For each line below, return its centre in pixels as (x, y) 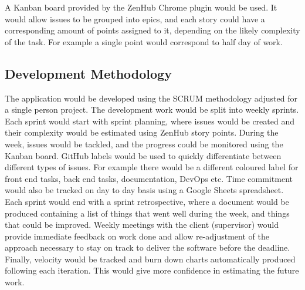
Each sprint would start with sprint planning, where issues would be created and (150, 121)
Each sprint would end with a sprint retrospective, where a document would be (147, 201)
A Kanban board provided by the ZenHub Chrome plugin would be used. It (141, 7)
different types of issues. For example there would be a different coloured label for (152, 167)
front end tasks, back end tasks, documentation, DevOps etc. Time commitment (149, 178)
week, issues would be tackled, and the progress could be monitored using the (144, 144)
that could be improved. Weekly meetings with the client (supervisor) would (142, 225)
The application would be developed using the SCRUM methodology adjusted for (151, 98)
